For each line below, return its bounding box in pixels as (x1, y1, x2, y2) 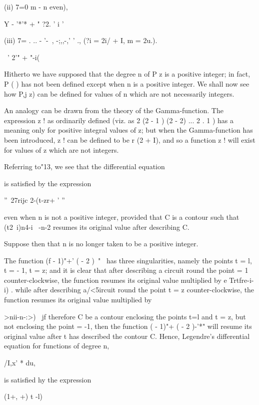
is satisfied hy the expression (4, 374, 91, 384)
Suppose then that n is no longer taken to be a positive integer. (4, 238, 198, 249)
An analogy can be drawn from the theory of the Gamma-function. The (4, 105, 223, 116)
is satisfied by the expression (4, 178, 91, 188)
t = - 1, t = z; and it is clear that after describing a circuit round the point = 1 (4, 265, 248, 275)
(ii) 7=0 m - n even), (4, 2, 68, 12)
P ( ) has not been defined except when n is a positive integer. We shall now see (4, 78, 249, 89)
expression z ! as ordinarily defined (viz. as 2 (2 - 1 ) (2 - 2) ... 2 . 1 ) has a (4, 115, 233, 125)
